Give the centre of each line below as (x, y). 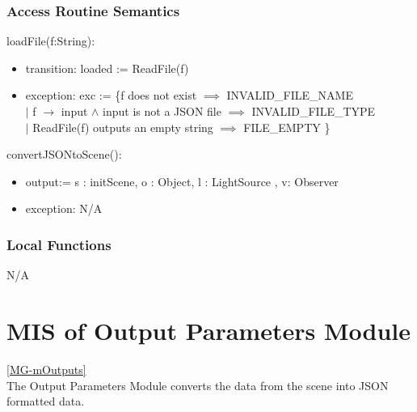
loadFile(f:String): (51, 41)
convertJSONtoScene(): (64, 154)
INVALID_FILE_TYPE (314, 111)
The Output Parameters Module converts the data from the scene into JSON (198, 385)
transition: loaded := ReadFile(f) (107, 68)
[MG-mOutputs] (46, 369)
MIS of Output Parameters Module (208, 330)
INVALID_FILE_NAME (290, 95)
